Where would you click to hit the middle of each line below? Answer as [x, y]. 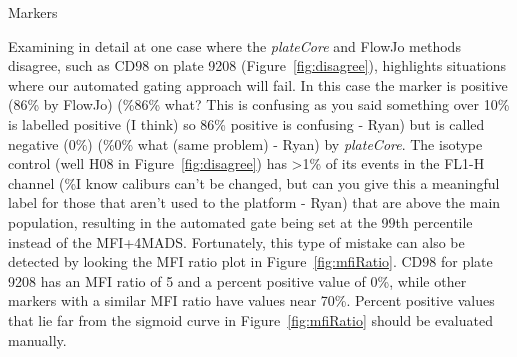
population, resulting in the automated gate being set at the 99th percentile [240, 221]
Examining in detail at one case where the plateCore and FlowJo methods [234, 45]
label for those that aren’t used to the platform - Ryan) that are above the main [254, 202]
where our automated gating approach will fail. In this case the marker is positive [258, 84]
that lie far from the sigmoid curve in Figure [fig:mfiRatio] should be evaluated [250, 319]
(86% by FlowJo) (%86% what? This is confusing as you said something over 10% [259, 104]
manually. [37, 339]
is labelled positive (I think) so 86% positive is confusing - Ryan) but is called [246, 123]
